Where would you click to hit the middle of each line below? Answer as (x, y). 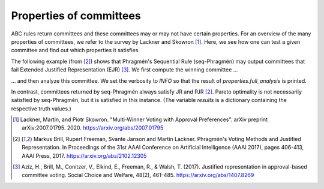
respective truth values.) (41, 109)
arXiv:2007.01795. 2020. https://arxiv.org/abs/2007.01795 (93, 128)
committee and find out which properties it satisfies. (76, 50)
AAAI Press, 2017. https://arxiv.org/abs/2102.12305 (84, 155)
